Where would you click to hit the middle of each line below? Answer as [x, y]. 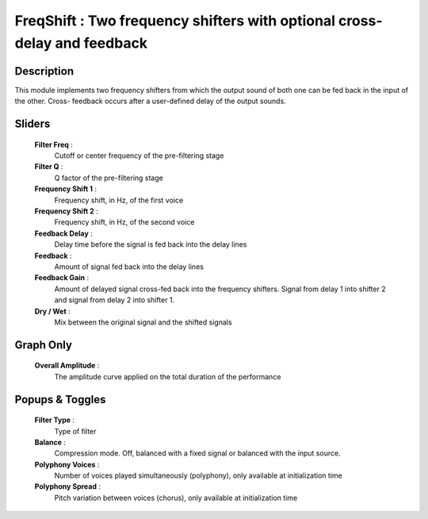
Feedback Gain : [62, 278]
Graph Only [44, 345]
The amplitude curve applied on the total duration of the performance [168, 376]
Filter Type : [55, 420]
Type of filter [75, 431]
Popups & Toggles [60, 400]
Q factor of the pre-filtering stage [109, 178]
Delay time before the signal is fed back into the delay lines [151, 244]
